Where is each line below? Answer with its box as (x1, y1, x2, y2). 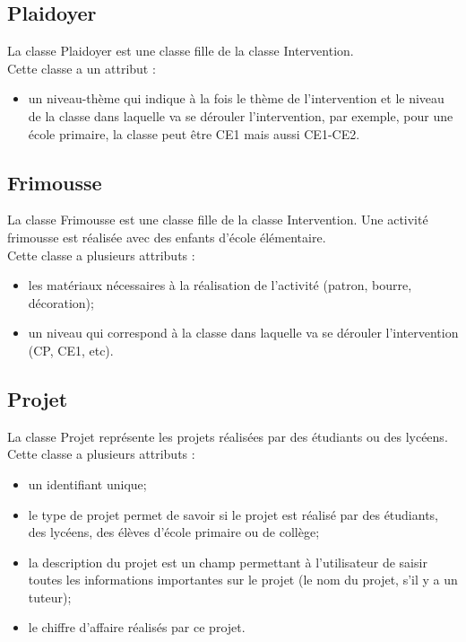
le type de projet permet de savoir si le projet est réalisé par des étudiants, (28, 505, 439, 523)
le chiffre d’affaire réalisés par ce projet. (28, 618, 246, 637)
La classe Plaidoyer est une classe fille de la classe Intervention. (7, 41, 354, 60)
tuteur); (28, 587, 72, 606)
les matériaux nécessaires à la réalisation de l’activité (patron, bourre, (28, 276, 412, 295)
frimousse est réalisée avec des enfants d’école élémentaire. (7, 227, 326, 246)
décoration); (28, 293, 94, 312)
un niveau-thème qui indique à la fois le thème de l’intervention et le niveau (28, 89, 444, 108)
